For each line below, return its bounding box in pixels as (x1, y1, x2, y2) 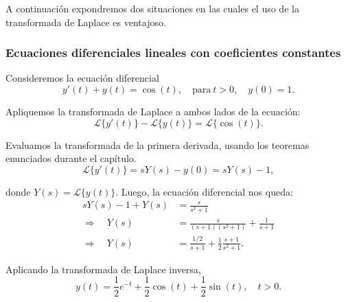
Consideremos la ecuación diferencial (5, 71, 159, 85)
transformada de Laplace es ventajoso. (5, 14, 166, 29)
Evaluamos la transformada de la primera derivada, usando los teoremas (5, 137, 310, 152)
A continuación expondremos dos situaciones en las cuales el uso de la (5, 1, 299, 15)
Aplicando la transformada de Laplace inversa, (5, 262, 201, 276)
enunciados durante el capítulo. (5, 151, 137, 165)
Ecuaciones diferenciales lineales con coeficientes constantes (5, 44, 341, 61)
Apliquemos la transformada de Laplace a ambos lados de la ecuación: (5, 104, 301, 118)
